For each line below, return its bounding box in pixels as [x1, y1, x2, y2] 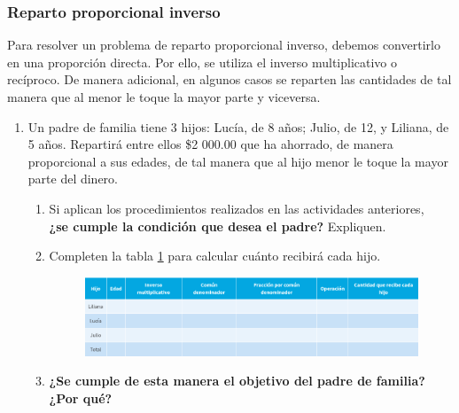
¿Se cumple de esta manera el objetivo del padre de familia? [49, 371, 425, 390]
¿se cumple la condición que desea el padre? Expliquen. [49, 216, 386, 235]
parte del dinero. [27, 169, 119, 188]
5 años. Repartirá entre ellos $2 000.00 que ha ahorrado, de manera [27, 135, 393, 153]
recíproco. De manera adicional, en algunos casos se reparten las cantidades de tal [7, 70, 452, 89]
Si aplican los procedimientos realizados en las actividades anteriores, [49, 199, 424, 217]
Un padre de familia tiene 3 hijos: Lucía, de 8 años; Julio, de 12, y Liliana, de [27, 117, 449, 136]
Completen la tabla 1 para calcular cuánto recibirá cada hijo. [49, 246, 381, 265]
